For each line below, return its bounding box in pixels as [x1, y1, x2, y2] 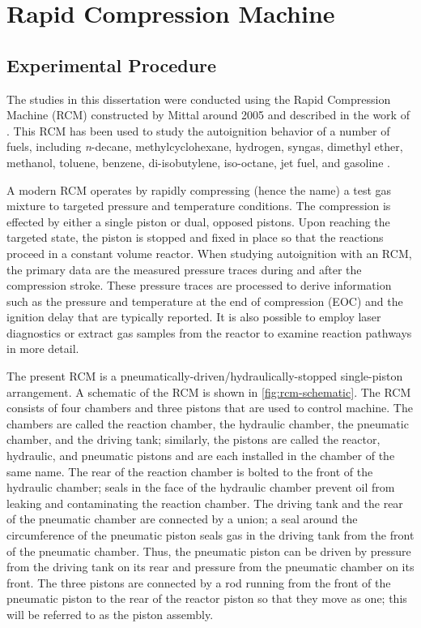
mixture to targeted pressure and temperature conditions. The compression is [6, 197, 391, 214]
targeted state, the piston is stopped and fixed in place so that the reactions [6, 229, 384, 246]
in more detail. [6, 340, 79, 357]
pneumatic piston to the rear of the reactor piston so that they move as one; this [6, 590, 407, 607]
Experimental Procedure [6, 52, 217, 77]
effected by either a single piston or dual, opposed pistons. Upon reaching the [6, 213, 390, 230]
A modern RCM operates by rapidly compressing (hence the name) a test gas [6, 181, 392, 198]
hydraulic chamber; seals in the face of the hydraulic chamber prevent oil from [6, 479, 395, 496]
